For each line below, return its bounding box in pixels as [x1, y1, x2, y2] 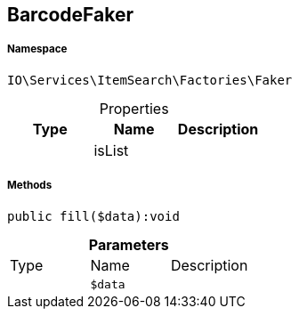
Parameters [88, 235, 169, 254]
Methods [7, 179, 53, 192]
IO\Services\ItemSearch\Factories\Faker [7, 72, 293, 87]
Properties [99, 99, 169, 117]
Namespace [7, 43, 68, 56]
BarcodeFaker [7, 4, 134, 26]
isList [93, 141, 129, 159]
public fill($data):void [7, 208, 180, 223]
